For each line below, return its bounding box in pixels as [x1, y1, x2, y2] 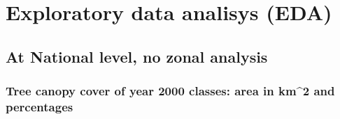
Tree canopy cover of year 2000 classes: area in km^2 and [6, 82, 335, 100]
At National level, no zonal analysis [6, 45, 268, 67]
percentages [6, 98, 73, 115]
